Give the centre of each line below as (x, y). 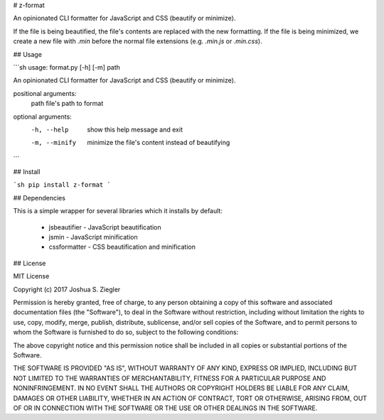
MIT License (31, 276)
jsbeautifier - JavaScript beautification (105, 227)
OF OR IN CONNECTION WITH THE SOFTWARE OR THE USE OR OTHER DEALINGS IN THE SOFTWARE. (165, 408)
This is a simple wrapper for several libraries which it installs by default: (118, 211)
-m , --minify (54, 143)
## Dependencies (39, 198)
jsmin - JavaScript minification (93, 237)
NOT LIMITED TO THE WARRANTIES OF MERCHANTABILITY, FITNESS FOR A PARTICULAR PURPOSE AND (170, 378)
